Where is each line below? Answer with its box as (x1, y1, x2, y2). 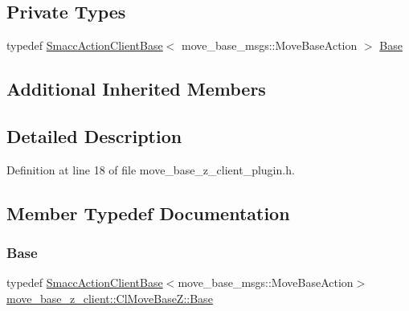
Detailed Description (6, 123, 182, 148)
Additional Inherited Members (6, 76, 266, 101)
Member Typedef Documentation (6, 200, 290, 225)
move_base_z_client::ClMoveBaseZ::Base (6, 289, 213, 306)
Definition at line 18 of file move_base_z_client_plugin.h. (6, 161, 295, 178)
